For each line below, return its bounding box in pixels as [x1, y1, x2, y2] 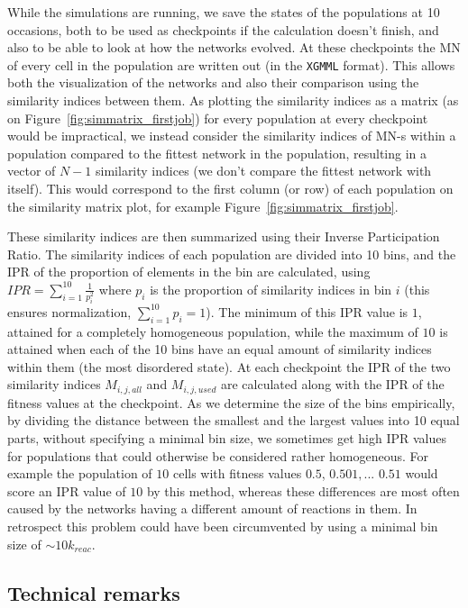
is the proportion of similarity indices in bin [150, 279, 392, 298]
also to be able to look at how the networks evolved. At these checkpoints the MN [7, 38, 461, 57]
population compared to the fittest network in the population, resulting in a [7, 143, 427, 162]
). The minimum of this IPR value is [206, 302, 408, 321]
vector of [7, 161, 56, 180]
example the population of [7, 464, 152, 483]
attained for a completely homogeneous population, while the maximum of [7, 322, 418, 340]
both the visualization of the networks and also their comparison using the [7, 73, 419, 92]
